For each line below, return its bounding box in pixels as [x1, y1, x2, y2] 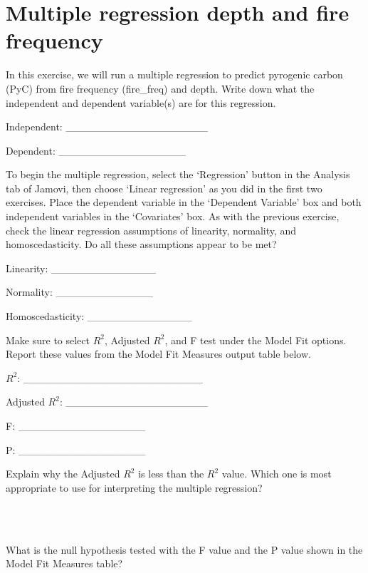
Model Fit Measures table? [6, 556, 123, 571]
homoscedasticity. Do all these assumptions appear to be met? [6, 237, 277, 252]
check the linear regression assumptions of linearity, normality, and [6, 222, 297, 237]
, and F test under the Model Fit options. [164, 332, 347, 347]
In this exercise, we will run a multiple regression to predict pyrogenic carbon [6, 67, 343, 82]
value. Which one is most [221, 466, 332, 481]
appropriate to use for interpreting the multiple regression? [6, 480, 263, 495]
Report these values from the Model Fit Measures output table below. [6, 346, 311, 361]
